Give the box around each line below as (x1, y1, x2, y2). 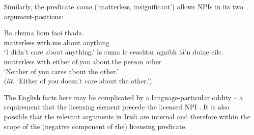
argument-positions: (4, 11, 63, 21)
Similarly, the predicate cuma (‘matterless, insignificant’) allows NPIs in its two (4, 1, 243, 11)
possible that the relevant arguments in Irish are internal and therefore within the (4, 111, 251, 121)
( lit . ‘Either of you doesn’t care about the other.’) (4, 76, 152, 86)
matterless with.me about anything (4, 37, 110, 47)
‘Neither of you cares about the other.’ (4, 66, 119, 76)
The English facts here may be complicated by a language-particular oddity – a (4, 92, 243, 102)
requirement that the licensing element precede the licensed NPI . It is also (4, 102, 229, 112)
